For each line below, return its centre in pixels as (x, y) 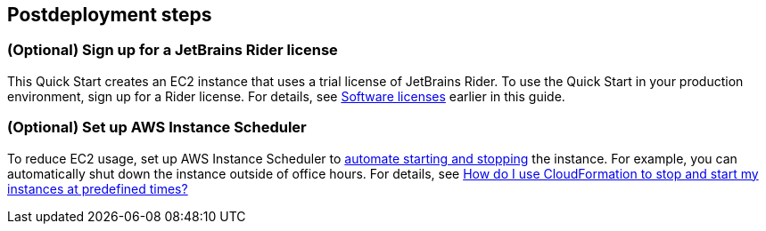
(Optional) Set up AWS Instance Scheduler (157, 127)
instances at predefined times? (98, 188)
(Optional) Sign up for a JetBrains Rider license (173, 50)
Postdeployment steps (110, 15)
